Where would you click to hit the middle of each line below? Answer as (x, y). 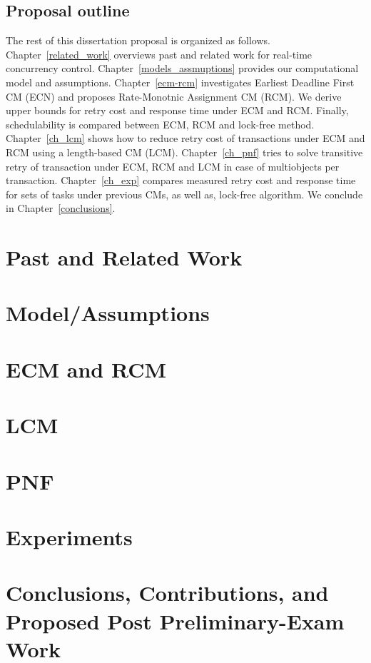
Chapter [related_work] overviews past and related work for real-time (159, 54)
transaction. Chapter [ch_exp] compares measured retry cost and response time (181, 180)
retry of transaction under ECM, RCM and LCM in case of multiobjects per (173, 166)
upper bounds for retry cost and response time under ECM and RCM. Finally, (177, 110)
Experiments (69, 536)
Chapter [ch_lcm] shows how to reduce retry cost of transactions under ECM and (185, 138)
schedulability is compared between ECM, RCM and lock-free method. (160, 124)
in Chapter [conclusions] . (61, 208)
